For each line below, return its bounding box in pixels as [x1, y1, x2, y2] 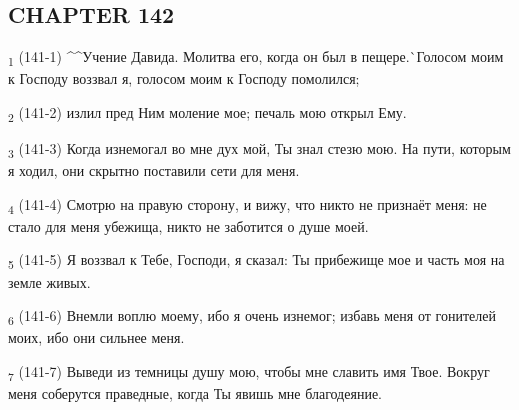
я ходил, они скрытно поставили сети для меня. [8, 160, 300, 181]
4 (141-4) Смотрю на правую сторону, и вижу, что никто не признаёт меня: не [8, 193, 487, 217]
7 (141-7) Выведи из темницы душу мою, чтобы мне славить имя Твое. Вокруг [8, 360, 490, 384]
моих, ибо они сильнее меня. [8, 327, 185, 348]
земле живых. [8, 271, 91, 292]
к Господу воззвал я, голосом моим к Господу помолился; [8, 68, 360, 89]
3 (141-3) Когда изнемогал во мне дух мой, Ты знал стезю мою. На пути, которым [8, 138, 511, 161]
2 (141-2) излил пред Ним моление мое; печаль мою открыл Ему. [8, 101, 407, 125]
